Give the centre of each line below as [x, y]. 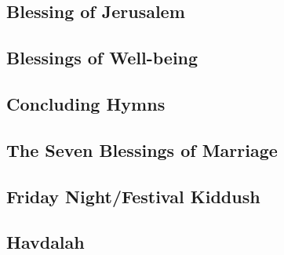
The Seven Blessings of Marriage [142, 149]
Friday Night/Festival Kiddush [133, 196]
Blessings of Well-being [102, 58]
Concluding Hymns [86, 103]
